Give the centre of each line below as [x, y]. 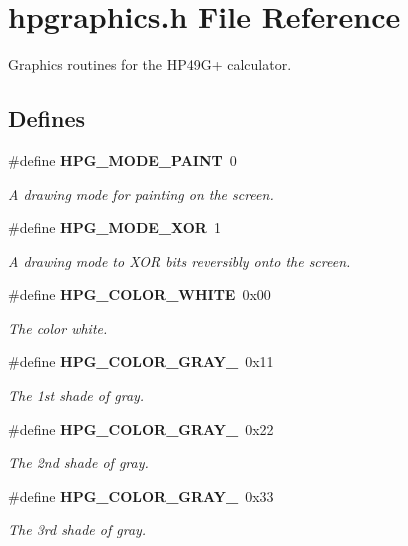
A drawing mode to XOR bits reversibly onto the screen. [179, 260]
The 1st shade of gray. [76, 395]
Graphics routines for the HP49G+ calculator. [150, 64]
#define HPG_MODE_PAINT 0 [122, 159]
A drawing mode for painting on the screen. [141, 193]
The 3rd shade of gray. [77, 529]
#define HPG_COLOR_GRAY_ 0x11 [141, 361]
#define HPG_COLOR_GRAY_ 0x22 [141, 428]
